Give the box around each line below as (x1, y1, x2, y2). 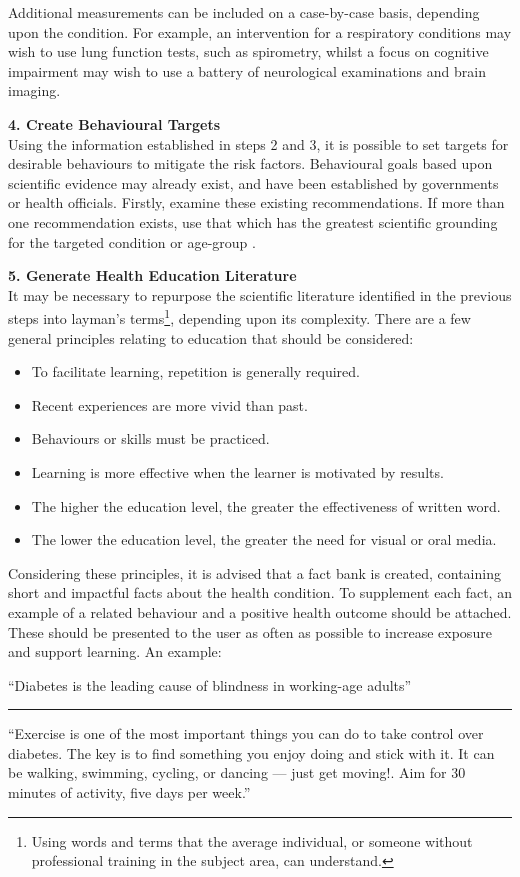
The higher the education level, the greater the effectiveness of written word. (31, 495, 501, 516)
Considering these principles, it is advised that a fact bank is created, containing (8, 562, 501, 583)
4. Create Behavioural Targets (8, 113, 221, 134)
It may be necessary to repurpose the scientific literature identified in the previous (8, 284, 512, 305)
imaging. (8, 80, 61, 101)
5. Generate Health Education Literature (8, 265, 297, 286)
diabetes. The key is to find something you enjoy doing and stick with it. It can (8, 742, 495, 763)
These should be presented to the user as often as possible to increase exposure (8, 621, 492, 642)
